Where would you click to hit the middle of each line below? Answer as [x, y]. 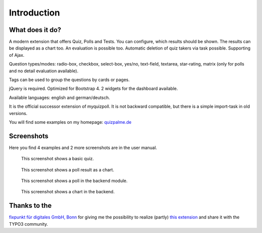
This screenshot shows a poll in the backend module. [74, 181]
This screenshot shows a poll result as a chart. [67, 169]
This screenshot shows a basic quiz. [57, 159]
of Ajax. [17, 55]
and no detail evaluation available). [44, 71]
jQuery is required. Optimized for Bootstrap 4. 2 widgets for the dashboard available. [93, 89]
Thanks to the [30, 206]
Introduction [34, 13]
